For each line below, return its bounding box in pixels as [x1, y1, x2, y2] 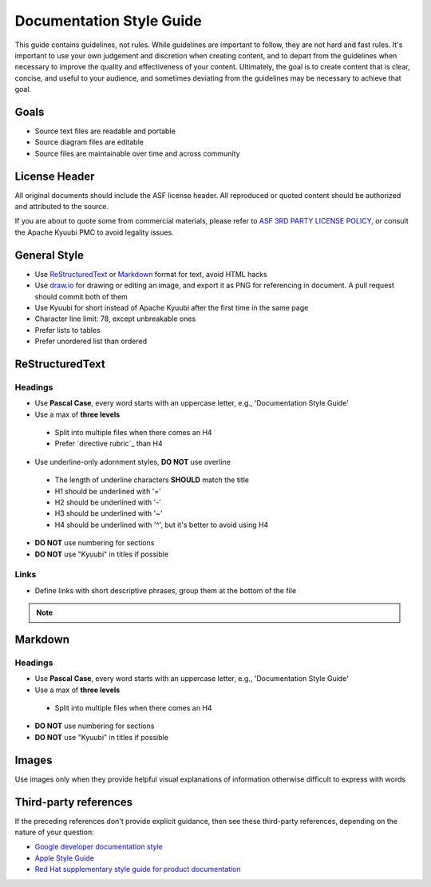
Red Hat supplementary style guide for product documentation [34, 865, 241, 874]
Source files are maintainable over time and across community [34, 148, 240, 158]
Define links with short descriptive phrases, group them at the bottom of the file [34, 585, 297, 595]
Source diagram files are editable [34, 137, 144, 147]
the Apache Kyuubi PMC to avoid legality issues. [14, 228, 175, 237]
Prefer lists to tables [34, 325, 101, 335]
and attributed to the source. [14, 202, 109, 212]
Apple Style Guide [34, 853, 95, 862]
